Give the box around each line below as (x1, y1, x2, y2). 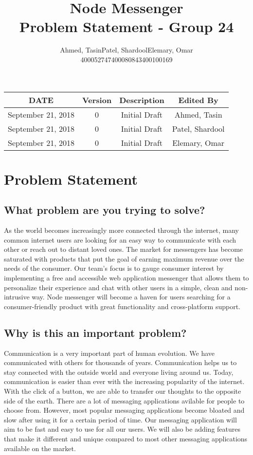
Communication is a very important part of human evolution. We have (4, 348, 215, 358)
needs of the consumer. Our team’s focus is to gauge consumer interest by (4, 263, 224, 273)
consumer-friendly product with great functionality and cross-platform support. (4, 301, 240, 311)
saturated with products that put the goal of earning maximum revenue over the (4, 253, 244, 263)
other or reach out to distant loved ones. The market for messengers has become (4, 244, 243, 254)
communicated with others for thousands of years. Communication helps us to (4, 357, 237, 367)
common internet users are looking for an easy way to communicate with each (4, 234, 236, 245)
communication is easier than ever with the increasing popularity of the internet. (4, 376, 245, 386)
